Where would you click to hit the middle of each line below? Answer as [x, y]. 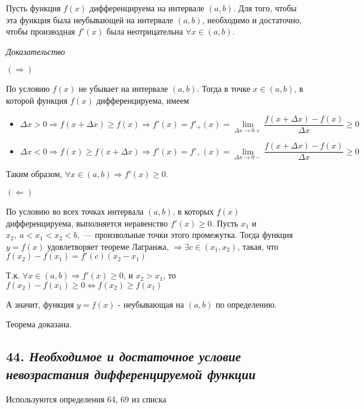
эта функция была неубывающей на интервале [90, 19]
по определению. [246, 304]
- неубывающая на [151, 304]
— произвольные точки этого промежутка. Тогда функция [188, 235]
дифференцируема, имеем [143, 100]
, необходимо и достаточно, [252, 19]
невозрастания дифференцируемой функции [131, 374]
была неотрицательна [145, 31]
